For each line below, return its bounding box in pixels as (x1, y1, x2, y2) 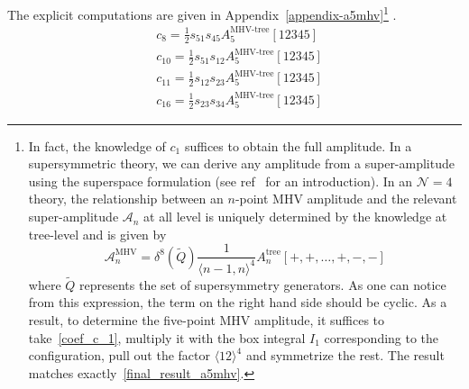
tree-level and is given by (28, 224, 167, 243)
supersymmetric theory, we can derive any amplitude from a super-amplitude (28, 154, 455, 173)
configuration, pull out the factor (28, 346, 210, 365)
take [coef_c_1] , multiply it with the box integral (28, 328, 306, 347)
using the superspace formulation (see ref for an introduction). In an (28, 171, 413, 190)
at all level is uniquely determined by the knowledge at (143, 207, 447, 226)
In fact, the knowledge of (28, 136, 166, 155)
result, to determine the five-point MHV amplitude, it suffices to (28, 311, 385, 330)
